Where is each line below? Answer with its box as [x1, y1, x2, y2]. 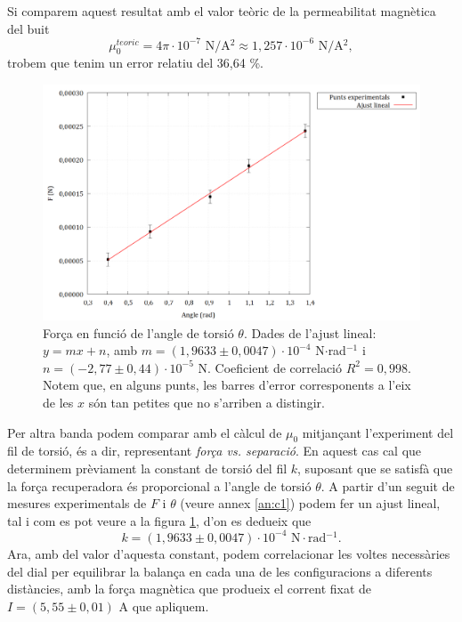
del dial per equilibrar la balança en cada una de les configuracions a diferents [7, 561, 433, 580]
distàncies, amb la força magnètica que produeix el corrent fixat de [7, 579, 372, 598]
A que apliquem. [118, 596, 209, 615]
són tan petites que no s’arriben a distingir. [88, 393, 325, 412]
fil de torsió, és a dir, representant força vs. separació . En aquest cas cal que [7, 441, 422, 460]
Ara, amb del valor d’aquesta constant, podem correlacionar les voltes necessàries [7, 544, 450, 562]
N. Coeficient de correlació [198, 358, 343, 376]
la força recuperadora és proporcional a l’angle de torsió [7, 476, 312, 495]
